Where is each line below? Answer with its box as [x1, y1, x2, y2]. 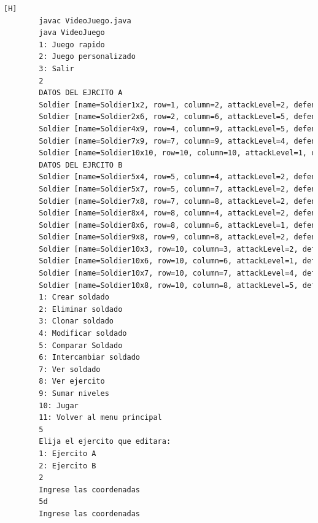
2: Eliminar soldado [39, 304, 123, 314]
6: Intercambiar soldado [39, 353, 140, 362]
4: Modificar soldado [39, 329, 127, 338]
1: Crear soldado [39, 293, 109, 302]
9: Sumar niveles [39, 389, 109, 398]
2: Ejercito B [39, 461, 96, 470]
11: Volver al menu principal [39, 413, 162, 422]
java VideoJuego [39, 28, 105, 37]
